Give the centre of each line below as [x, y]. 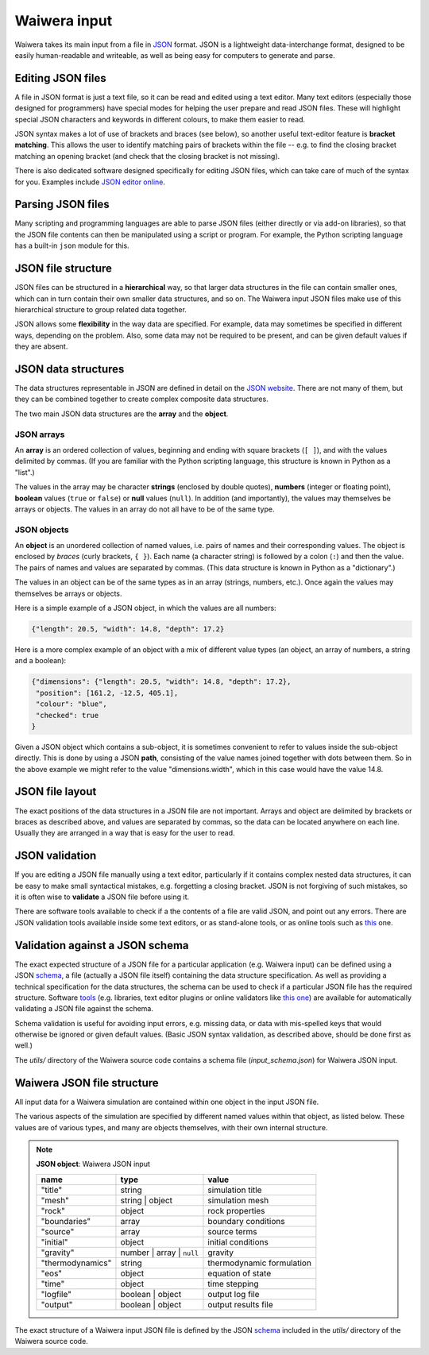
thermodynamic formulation [259, 1263]
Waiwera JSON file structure [87, 1083]
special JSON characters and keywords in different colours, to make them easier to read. [160, 119]
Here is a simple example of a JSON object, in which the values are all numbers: [146, 608]
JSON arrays [40, 434]
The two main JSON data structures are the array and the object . [122, 414]
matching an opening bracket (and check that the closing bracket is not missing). [147, 156]
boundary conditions [246, 1221]
